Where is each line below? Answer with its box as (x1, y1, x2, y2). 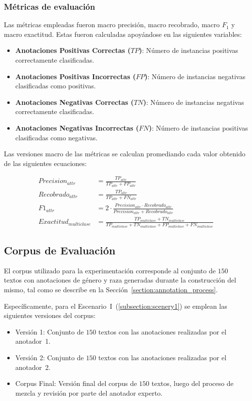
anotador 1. (15, 336, 51, 346)
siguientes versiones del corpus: (4, 310, 96, 320)
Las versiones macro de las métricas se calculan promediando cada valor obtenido (4, 149, 246, 159)
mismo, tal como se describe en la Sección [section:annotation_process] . (4, 284, 218, 295)
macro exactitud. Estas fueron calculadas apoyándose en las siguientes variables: (4, 29, 242, 39)
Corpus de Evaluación (4, 243, 116, 258)
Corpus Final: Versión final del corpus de (15, 378, 137, 388)
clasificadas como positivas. (15, 81, 96, 91)
